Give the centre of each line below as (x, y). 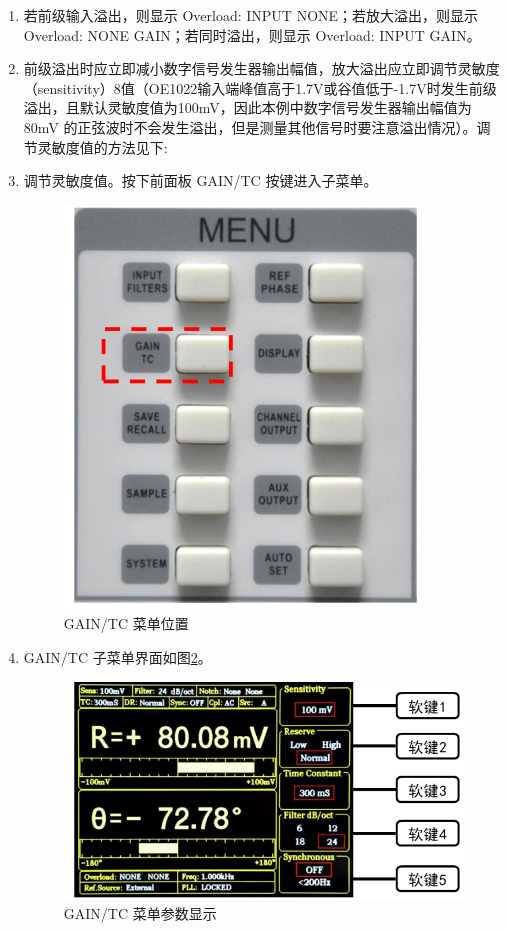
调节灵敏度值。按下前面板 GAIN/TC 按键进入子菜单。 (200, 180)
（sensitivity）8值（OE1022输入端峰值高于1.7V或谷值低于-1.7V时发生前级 (260, 87)
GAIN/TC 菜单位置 (126, 623)
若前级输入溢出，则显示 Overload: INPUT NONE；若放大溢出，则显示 (251, 15)
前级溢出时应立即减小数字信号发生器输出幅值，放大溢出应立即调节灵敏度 (261, 68)
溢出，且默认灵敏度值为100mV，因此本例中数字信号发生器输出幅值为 (247, 107)
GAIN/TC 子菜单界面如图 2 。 (117, 656)
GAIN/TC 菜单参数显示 (140, 913)
